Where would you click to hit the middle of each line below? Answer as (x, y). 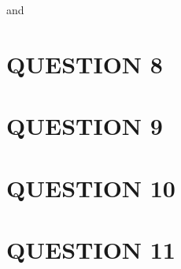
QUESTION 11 (91, 249)
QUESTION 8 (85, 64)
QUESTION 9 (85, 126)
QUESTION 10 (91, 187)
